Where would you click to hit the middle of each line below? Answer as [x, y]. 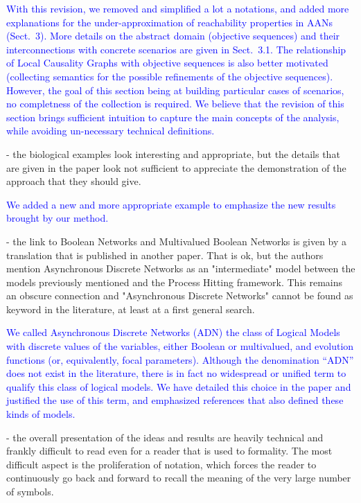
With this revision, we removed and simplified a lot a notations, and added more [178, 8]
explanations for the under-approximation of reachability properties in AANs [170, 22]
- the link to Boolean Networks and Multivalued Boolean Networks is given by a [177, 241]
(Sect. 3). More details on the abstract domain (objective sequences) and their [173, 36]
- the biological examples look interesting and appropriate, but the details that [173, 153]
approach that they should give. [74, 181]
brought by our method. [58, 218]
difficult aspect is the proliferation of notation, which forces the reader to [161, 464]
